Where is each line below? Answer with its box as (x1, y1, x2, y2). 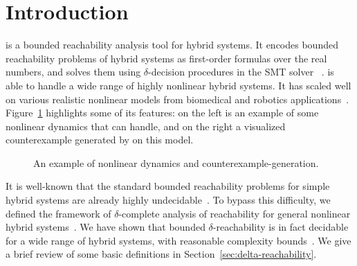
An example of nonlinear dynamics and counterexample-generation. (33, 155, 319, 170)
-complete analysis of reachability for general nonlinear (118, 206, 351, 220)
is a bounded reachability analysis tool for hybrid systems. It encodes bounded (6, 37, 338, 52)
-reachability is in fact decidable (212, 220, 349, 234)
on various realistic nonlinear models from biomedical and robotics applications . (6, 91, 349, 106)
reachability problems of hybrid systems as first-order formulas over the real (6, 51, 327, 65)
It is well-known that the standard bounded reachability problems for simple (6, 179, 330, 193)
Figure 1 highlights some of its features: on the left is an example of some (6, 105, 319, 120)
